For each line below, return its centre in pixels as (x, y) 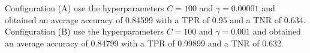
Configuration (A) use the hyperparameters (85, 8)
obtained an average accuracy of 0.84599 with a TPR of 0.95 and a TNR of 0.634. (155, 19)
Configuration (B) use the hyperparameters (84, 31)
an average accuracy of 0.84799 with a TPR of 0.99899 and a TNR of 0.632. (145, 43)
